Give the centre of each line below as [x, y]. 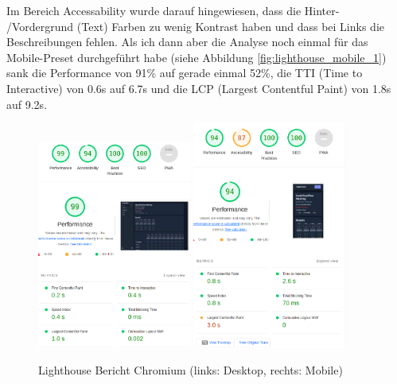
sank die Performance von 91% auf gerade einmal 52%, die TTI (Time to [185, 73]
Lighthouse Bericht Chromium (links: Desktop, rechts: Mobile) [191, 370]
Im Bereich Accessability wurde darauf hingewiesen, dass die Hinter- [173, 10]
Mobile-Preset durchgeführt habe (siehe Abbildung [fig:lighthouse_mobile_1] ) [197, 57]
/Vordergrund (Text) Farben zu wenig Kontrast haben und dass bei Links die [196, 26]
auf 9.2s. [27, 104]
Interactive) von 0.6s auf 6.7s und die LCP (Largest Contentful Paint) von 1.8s [199, 88]
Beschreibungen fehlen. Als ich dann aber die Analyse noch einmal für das [187, 42]
